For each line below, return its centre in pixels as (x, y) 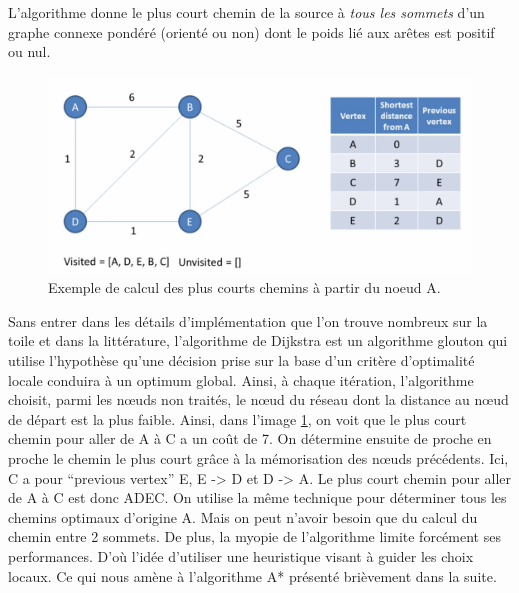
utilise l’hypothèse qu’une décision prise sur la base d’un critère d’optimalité (241, 360)
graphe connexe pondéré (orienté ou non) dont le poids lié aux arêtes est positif (251, 31)
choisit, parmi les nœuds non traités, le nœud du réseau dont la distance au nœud (258, 399)
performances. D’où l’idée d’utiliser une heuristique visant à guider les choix (241, 556)
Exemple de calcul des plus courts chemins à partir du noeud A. (244, 287)
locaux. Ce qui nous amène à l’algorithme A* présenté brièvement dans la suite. (252, 575)
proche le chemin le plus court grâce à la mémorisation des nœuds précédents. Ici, (258, 458)
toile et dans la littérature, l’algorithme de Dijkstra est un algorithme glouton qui (258, 340)
